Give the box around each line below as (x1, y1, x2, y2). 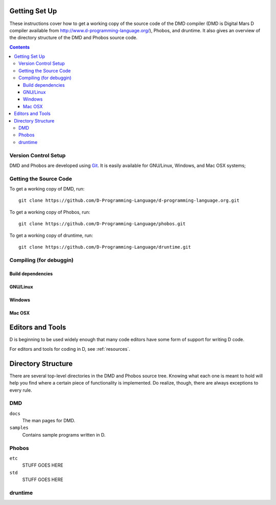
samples (9, 425, 29, 431)
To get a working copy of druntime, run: (9, 232, 93, 238)
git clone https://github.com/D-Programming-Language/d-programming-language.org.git (18, 198, 240, 204)
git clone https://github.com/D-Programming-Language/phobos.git (18, 221, 186, 227)
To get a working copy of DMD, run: (9, 186, 85, 192)
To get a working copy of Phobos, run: (9, 209, 90, 215)
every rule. (9, 387, 33, 393)
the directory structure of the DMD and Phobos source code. (9, 35, 137, 41)
